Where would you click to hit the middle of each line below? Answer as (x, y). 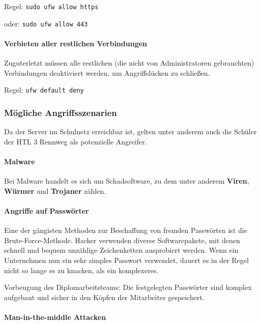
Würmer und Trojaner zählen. (55, 190)
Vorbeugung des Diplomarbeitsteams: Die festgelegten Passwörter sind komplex (128, 287)
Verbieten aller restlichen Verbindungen (76, 43)
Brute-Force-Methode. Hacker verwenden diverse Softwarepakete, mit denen (122, 240)
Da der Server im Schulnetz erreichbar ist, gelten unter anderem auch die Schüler (130, 131)
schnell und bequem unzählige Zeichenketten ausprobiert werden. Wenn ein (121, 250)
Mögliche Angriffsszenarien (61, 112)
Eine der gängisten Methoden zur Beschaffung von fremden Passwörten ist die (126, 230)
